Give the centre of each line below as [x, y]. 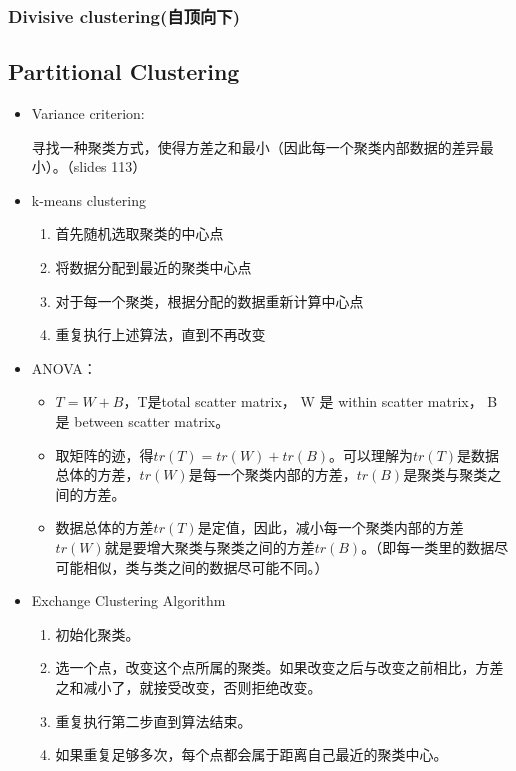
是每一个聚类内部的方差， [272, 474]
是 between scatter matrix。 [142, 420]
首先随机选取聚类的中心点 [139, 233]
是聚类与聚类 [445, 474]
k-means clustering [88, 199]
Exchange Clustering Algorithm [128, 600]
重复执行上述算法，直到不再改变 [160, 334]
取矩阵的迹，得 [104, 454]
